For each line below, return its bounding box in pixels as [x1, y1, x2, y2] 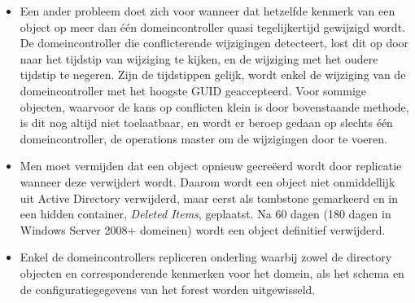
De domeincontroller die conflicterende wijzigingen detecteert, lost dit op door [20, 34, 409, 51]
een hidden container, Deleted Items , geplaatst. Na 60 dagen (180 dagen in [20, 205, 391, 222]
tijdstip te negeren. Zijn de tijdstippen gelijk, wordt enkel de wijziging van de [20, 66, 406, 83]
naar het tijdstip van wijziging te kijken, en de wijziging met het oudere [20, 50, 378, 67]
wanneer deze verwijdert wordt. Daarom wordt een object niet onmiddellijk [20, 173, 395, 190]
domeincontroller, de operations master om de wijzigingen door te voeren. [20, 130, 387, 147]
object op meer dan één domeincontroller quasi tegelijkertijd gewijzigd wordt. [20, 18, 405, 35]
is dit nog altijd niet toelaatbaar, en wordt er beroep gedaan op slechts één [20, 114, 393, 131]
